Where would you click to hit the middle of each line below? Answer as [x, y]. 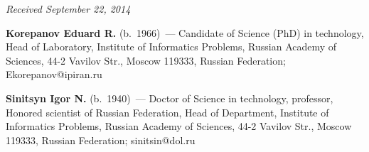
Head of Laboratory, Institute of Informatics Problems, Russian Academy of [171, 47]
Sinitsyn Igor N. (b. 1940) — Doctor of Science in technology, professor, [170, 98]
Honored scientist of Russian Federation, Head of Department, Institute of [167, 112]
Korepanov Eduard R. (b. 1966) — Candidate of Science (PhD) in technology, [185, 32]
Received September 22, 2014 [68, 9]
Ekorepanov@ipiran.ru [54, 74]
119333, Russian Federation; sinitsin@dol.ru [101, 140]
